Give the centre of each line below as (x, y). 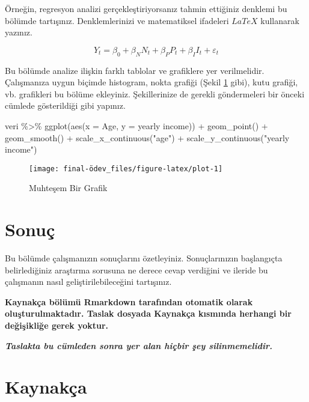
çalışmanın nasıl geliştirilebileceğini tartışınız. (88, 282)
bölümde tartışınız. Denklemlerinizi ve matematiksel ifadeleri (117, 20)
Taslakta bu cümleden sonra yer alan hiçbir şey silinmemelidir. (139, 345)
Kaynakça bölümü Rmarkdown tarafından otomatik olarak (129, 301)
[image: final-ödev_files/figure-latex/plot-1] (126, 169)
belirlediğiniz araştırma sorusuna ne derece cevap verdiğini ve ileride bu (136, 270)
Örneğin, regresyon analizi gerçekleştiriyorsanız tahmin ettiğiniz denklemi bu (146, 8)
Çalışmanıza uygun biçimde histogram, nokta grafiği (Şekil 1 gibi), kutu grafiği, (151, 82)
